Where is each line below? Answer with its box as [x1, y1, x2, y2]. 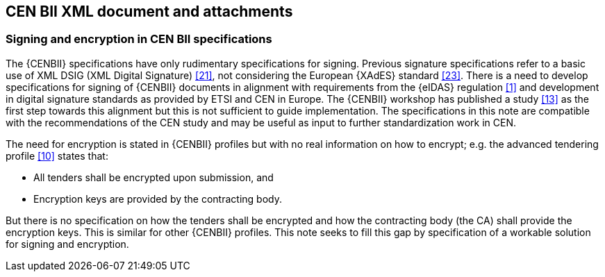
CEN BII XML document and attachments [6, 3, 293, 20]
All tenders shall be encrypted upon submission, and [33, 171, 274, 183]
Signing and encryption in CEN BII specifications [6, 32, 272, 47]
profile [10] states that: [6, 149, 108, 162]
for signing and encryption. [6, 237, 129, 250]
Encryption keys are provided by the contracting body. [33, 192, 282, 205]
